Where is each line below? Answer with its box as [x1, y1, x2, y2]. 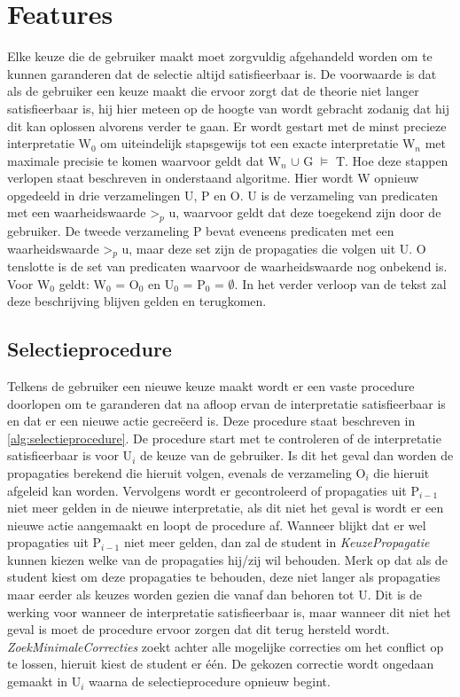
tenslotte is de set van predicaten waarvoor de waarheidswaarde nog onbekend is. [7, 256, 448, 275]
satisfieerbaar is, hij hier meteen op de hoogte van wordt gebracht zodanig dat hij [7, 98, 449, 117]
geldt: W [58, 274, 106, 293]
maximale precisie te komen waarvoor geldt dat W [7, 151, 281, 169]
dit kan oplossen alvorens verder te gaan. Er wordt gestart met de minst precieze [7, 116, 447, 135]
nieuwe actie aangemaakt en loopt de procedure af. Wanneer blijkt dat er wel [7, 515, 426, 534]
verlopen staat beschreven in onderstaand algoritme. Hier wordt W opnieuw [7, 168, 419, 187]
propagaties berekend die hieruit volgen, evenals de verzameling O [7, 463, 366, 482]
